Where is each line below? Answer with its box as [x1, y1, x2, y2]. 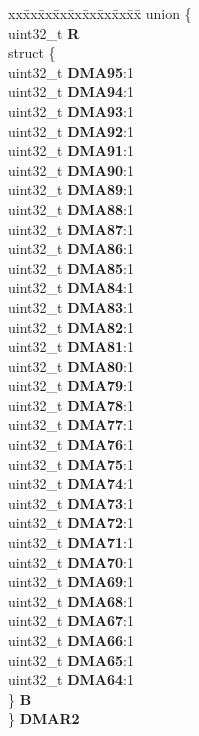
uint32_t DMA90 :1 [8, 159, 134, 180]
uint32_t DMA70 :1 [8, 551, 134, 572]
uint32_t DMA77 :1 [8, 414, 134, 435]
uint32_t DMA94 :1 [8, 81, 134, 102]
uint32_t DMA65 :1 [8, 649, 134, 670]
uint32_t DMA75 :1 [8, 453, 134, 474]
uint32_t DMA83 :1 [8, 296, 134, 317]
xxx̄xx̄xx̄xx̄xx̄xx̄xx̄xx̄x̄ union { [8, 3, 192, 23]
